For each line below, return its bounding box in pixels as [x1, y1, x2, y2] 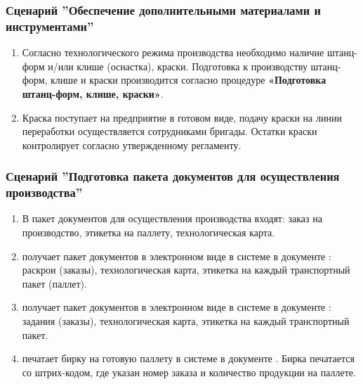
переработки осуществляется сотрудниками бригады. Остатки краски [22, 124, 317, 139]
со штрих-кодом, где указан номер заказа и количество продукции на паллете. [22, 364, 356, 379]
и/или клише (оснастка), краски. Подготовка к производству [48, 58, 308, 73]
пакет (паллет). [22, 276, 87, 290]
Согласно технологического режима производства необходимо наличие [22, 45, 324, 60]
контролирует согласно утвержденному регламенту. [22, 137, 242, 152]
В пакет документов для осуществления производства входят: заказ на [22, 211, 322, 226]
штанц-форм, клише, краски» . [22, 86, 164, 101]
